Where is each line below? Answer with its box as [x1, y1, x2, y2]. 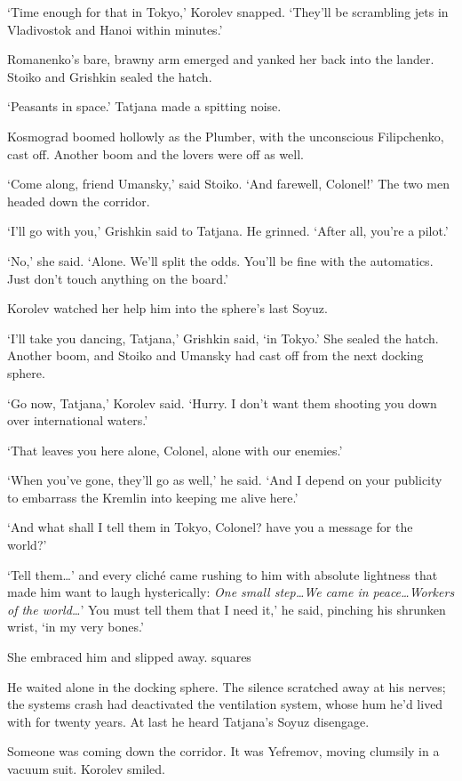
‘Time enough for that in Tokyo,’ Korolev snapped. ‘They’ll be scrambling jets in [7, 3, 449, 20]
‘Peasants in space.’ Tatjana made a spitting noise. [7, 97, 282, 116]
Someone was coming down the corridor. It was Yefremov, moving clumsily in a [7, 742, 440, 761]
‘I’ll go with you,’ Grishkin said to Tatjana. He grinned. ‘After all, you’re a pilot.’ [7, 221, 449, 240]
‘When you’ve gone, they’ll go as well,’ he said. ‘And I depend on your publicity [7, 471, 442, 489]
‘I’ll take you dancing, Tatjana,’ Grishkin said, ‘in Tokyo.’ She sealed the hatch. [7, 328, 439, 347]
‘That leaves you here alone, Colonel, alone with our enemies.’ [7, 440, 343, 459]
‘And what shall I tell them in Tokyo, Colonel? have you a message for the [7, 518, 413, 536]
